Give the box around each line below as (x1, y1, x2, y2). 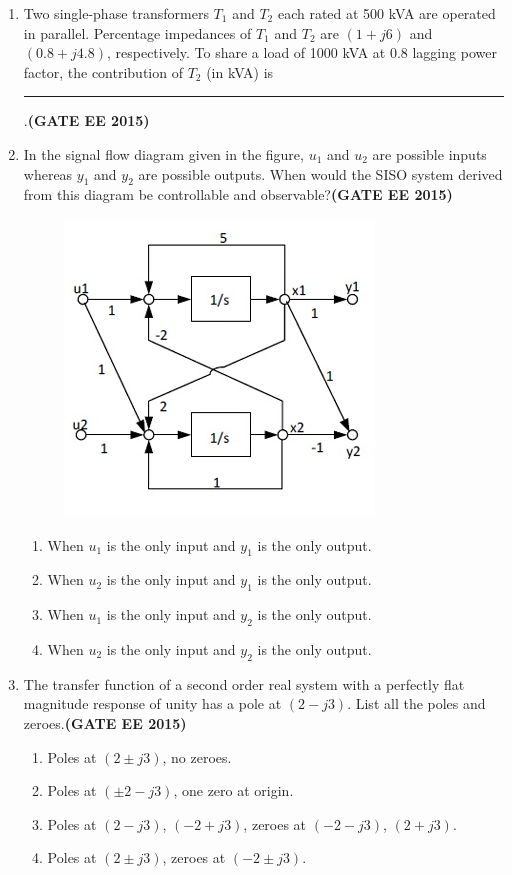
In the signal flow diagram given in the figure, (23, 143, 304, 164)
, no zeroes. (162, 746, 232, 767)
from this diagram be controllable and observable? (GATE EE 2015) (23, 184, 453, 205)
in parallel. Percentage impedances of (23, 22, 252, 43)
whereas (23, 163, 73, 184)
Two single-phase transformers (23, 3, 209, 23)
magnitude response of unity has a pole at (23, 693, 282, 714)
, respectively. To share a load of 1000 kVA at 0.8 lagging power (106, 42, 497, 63)
